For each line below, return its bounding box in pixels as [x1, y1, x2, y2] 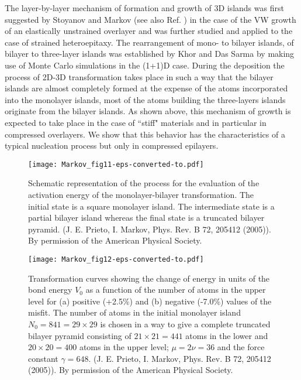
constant [28, 352, 58, 364]
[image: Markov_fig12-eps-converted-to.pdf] [28, 255, 204, 263]
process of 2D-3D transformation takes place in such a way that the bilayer [5, 70, 274, 83]
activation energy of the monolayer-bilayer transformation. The [28, 188, 254, 200]
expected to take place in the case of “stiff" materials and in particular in [5, 116, 267, 128]
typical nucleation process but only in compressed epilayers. [5, 139, 219, 152]
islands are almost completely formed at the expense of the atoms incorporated [5, 82, 288, 94]
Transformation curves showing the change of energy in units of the [28, 272, 270, 284]
